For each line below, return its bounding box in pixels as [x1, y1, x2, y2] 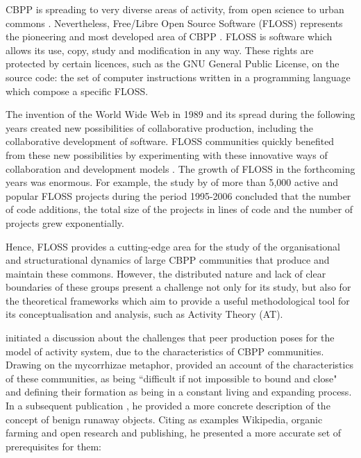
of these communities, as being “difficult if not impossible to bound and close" [6, 371, 337, 385]
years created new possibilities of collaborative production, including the [6, 120, 314, 135]
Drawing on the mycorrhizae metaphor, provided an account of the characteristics [6, 357, 354, 372]
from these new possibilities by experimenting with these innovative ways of [6, 147, 328, 162]
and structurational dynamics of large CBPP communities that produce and [6, 253, 330, 267]
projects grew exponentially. [6, 215, 124, 230]
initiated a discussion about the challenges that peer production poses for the [6, 330, 335, 345]
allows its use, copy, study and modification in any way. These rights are [6, 42, 314, 57]
